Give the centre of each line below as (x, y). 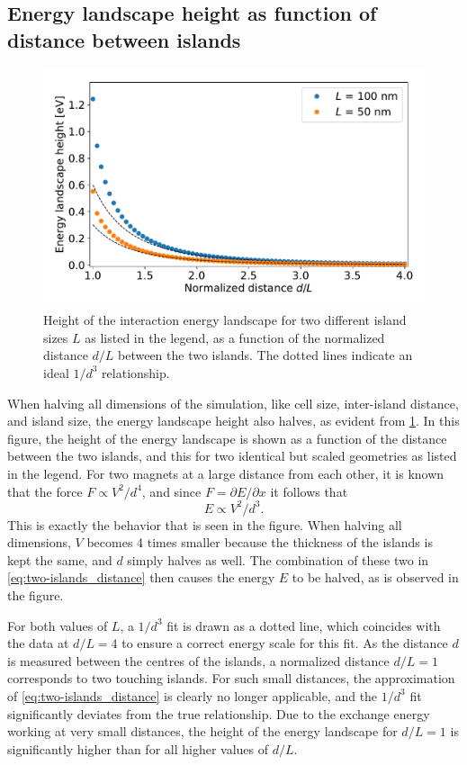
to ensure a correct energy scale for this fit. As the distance (285, 643)
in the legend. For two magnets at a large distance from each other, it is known (226, 473)
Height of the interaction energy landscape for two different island (225, 320)
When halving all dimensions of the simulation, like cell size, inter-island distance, (233, 403)
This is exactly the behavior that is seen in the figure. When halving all (205, 524)
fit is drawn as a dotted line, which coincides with (304, 625)
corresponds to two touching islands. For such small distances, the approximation (231, 678)
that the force (45, 491)
